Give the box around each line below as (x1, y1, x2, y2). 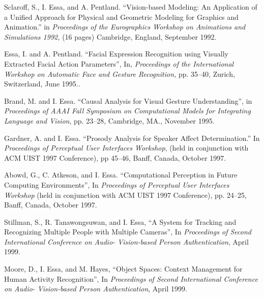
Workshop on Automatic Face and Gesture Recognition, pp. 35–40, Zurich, (4, 68, 235, 79)
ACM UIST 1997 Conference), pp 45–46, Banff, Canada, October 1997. (4, 152, 226, 163)
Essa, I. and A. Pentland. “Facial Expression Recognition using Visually (4, 48, 228, 59)
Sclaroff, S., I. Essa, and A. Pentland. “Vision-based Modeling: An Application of (4, 2, 257, 12)
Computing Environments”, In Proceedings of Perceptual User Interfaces (4, 179, 229, 190)
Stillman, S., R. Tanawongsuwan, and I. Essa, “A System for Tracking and (4, 216, 237, 227)
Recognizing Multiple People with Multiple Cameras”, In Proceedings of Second (4, 226, 251, 237)
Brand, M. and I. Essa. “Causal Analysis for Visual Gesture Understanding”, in (4, 95, 252, 106)
